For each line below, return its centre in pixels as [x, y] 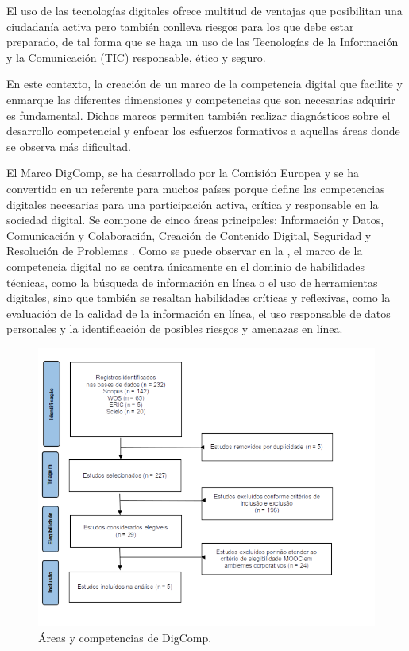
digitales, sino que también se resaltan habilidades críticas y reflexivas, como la [199, 298]
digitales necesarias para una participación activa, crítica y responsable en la [193, 204]
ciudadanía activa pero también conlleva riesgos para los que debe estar [180, 26]
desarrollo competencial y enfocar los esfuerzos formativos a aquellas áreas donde [203, 131]
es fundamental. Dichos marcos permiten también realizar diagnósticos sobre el [199, 115]
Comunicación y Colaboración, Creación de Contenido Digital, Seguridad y [189, 235]
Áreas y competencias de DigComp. [125, 637]
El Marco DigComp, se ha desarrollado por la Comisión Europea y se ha [183, 173]
